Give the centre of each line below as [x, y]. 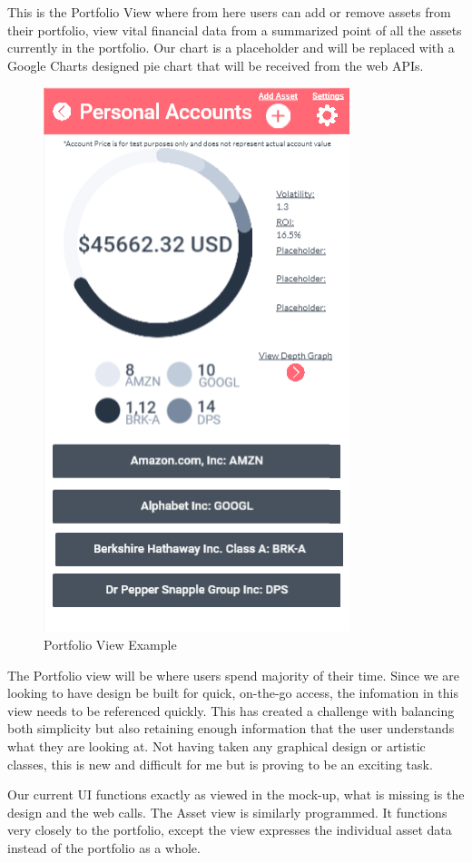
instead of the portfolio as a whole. [104, 847]
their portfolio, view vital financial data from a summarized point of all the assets [235, 29]
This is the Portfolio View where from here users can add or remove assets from [229, 12]
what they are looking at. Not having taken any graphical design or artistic [216, 745]
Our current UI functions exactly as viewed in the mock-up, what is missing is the [236, 794]
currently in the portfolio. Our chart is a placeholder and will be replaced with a [231, 48]
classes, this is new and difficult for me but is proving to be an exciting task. [220, 764]
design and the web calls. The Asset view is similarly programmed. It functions [227, 812]
